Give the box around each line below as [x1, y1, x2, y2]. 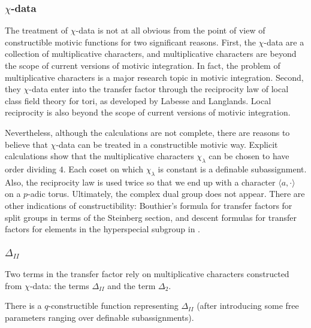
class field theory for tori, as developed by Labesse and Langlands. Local [5, 94, 271, 107]
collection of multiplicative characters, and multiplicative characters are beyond [5, 47, 297, 60]
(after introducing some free [197, 299, 299, 312]
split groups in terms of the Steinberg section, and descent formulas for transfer [5, 211, 297, 223]
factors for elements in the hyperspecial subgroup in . [5, 223, 200, 235]
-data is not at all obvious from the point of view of [76, 24, 265, 37]
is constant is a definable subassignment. [158, 162, 307, 175]
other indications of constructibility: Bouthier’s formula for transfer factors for [5, 199, 292, 211]
